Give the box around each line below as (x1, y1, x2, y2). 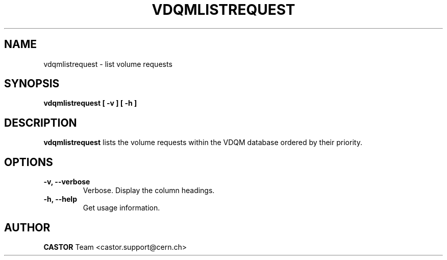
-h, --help (43, 195, 77, 204)
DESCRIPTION (4, 116, 77, 129)
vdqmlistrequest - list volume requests (43, 59, 172, 68)
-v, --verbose (43, 177, 90, 186)
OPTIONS (4, 155, 53, 169)
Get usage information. (83, 203, 160, 212)
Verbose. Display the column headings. (83, 186, 215, 195)
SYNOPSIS (4, 77, 60, 90)
